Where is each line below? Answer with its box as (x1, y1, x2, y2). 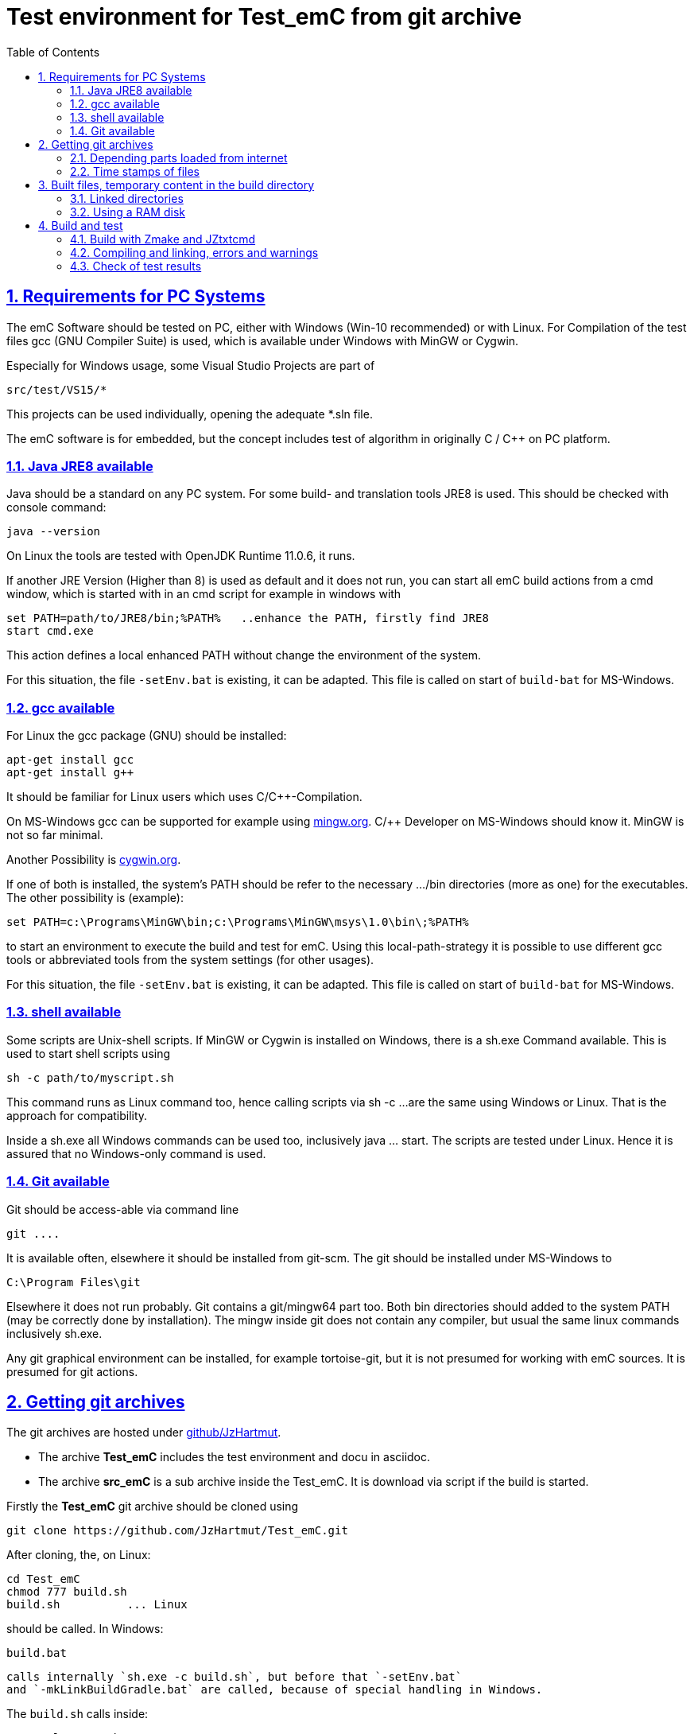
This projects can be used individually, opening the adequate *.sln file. (6, 406, 373, 421)
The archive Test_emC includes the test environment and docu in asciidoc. (38, 1450, 431, 1464)
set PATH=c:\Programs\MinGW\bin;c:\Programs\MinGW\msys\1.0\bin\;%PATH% (6, 916, 469, 929)
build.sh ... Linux (6, 1598, 188, 1612)
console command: (6, 500, 107, 515)
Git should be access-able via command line (6, 1202, 239, 1216)
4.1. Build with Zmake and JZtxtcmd (70, 231, 256, 246)
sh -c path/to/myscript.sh (6, 1071, 174, 1084)
